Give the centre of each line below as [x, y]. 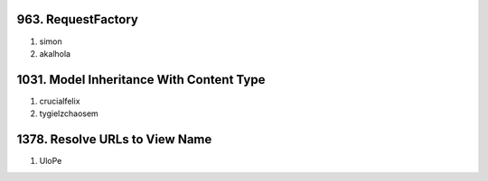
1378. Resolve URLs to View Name [114, 140]
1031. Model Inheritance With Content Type [141, 80]
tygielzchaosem [69, 113]
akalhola [55, 53]
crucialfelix [60, 101]
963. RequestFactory [78, 19]
